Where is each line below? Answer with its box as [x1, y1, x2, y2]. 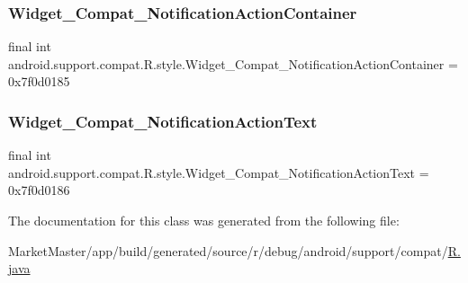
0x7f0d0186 [8, 181, 70, 199]
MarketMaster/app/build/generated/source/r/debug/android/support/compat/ [8, 241, 448, 260]
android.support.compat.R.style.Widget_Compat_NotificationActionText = [8, 163, 429, 181]
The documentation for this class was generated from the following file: [8, 211, 400, 229]
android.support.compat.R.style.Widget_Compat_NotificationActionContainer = [8, 54, 458, 73]
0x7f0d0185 [8, 72, 70, 91]
